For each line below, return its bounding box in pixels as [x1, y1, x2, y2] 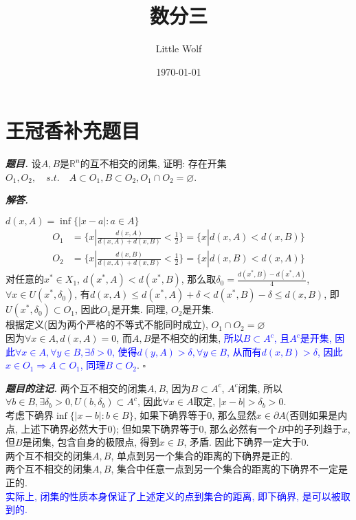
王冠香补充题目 [5, 116, 141, 144]
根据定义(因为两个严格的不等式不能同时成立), [5, 317, 208, 332]
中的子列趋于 [284, 421, 342, 435]
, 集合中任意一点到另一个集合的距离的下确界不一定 [111, 462, 338, 476]
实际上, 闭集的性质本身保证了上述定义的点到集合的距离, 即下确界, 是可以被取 [5, 488, 351, 503]
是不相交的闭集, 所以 [151, 331, 243, 345]
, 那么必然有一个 [203, 421, 278, 435]
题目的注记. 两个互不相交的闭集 [5, 380, 147, 395]
